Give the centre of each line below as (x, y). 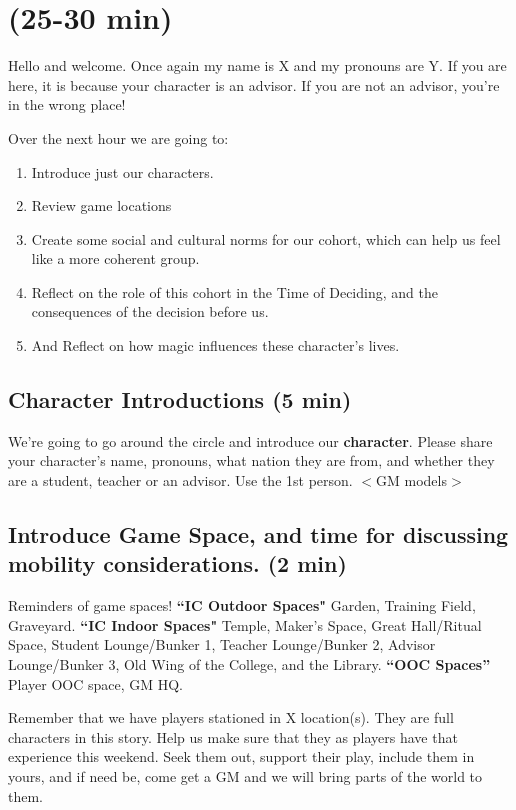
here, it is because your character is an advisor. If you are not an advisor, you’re (254, 84)
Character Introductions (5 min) (180, 399)
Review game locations (101, 205)
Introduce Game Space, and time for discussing (258, 534)
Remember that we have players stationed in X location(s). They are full (231, 717)
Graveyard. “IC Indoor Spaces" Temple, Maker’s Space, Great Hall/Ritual (245, 624)
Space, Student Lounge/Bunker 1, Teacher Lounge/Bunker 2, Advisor (222, 644)
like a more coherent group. (115, 258)
